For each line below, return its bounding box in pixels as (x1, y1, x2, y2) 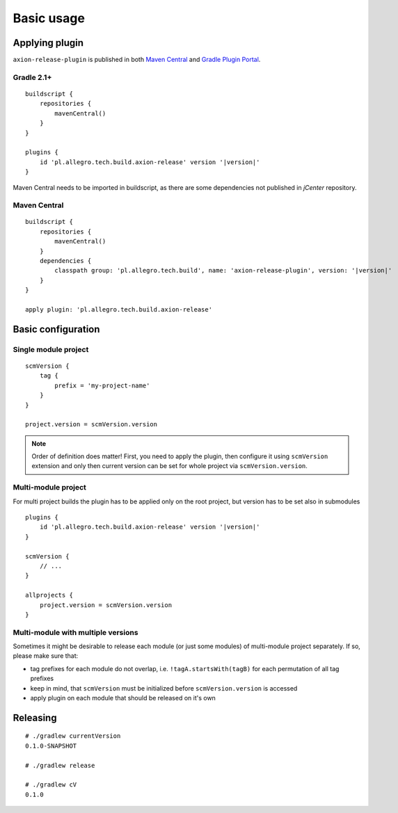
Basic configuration (13, 323, 100, 335)
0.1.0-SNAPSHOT (25, 741, 77, 750)
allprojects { (25, 591, 73, 599)
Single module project (13, 344, 89, 354)
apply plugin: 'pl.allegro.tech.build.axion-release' (25, 306, 212, 313)
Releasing (13, 711, 57, 723)
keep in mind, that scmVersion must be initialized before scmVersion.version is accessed (30, 684, 298, 692)
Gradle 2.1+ (13, 72, 52, 82)
